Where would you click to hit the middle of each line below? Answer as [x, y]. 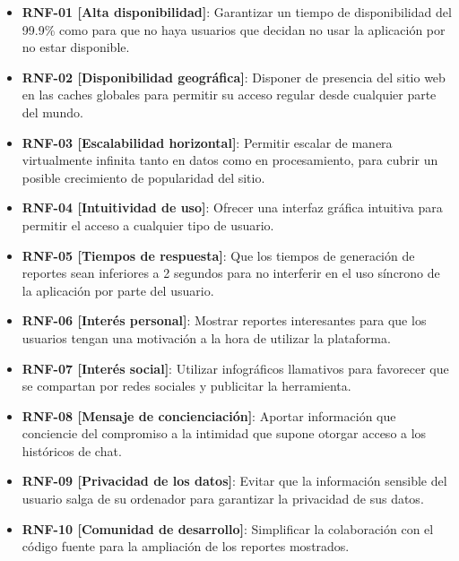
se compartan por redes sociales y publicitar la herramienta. [186, 386]
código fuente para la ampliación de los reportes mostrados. [186, 546]
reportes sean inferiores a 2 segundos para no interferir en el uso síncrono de [231, 273]
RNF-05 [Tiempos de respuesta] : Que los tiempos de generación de [218, 255]
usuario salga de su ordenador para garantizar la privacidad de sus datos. [223, 499]
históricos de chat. [72, 450]
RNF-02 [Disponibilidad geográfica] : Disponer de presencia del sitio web [234, 77]
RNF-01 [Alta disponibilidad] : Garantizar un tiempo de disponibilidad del [237, 12]
